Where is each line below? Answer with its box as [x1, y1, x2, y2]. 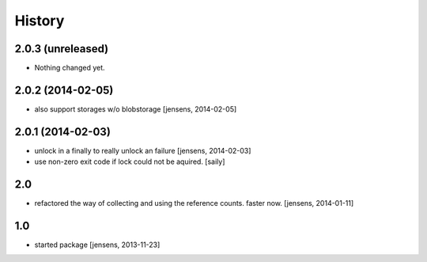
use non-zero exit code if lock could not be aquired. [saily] [34, 157, 225, 166]
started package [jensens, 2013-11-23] [34, 240, 161, 249]
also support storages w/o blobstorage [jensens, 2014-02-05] [34, 104, 237, 114]
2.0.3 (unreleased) [14, 42, 109, 55]
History [14, 12, 65, 29]
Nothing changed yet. [34, 63, 106, 73]
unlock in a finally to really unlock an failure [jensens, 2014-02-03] [34, 146, 251, 155]
